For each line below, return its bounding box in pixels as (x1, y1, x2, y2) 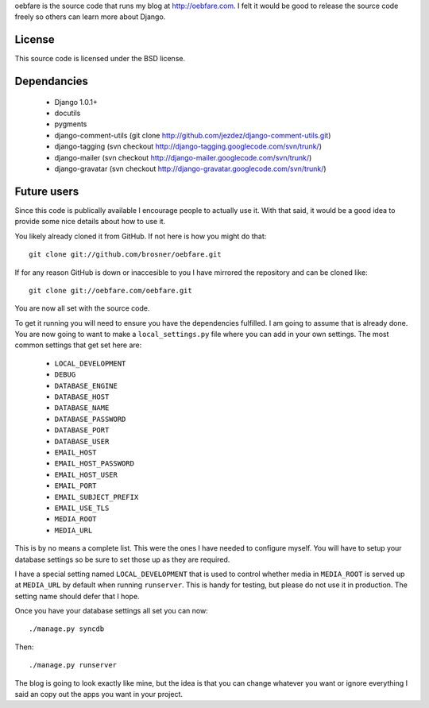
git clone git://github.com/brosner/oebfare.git (29, 250, 222, 259)
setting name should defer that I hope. (14, 591, 140, 601)
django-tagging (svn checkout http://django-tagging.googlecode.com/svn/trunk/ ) (54, 141, 322, 151)
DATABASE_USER (54, 437, 110, 446)
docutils (54, 108, 81, 118)
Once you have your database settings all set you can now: (14, 606, 208, 616)
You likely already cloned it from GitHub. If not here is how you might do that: (14, 231, 267, 241)
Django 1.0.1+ (54, 97, 99, 106)
